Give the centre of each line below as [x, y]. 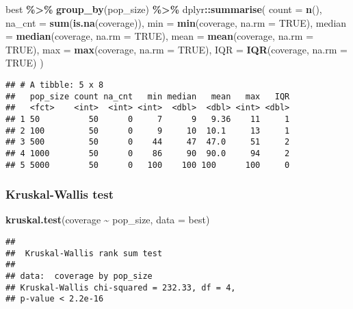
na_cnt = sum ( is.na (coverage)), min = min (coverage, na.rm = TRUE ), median [176, 22]
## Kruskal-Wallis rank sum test [84, 253]
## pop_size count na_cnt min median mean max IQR [148, 96]
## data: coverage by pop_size [79, 276]
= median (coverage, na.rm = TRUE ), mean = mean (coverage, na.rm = [160, 36]
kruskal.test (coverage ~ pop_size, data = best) [108, 220]
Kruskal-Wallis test [60, 194]
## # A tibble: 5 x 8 [55, 85]
